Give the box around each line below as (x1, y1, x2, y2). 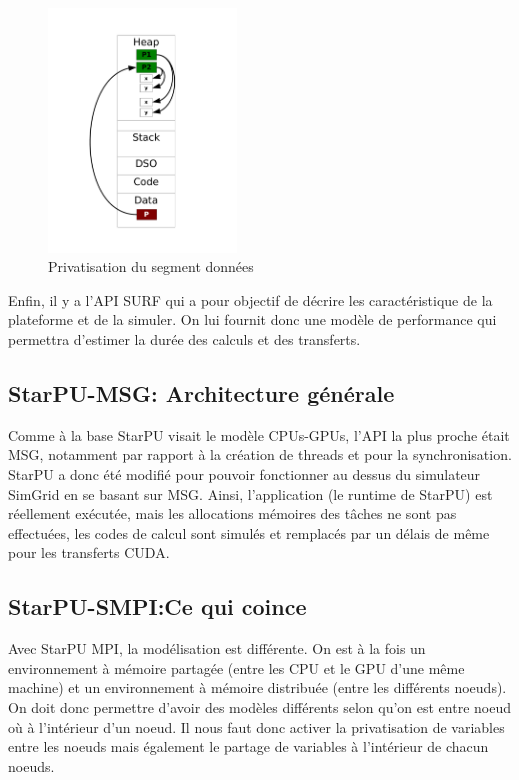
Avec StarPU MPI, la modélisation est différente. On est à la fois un (8, 638, 426, 659)
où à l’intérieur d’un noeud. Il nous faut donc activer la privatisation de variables (8, 716, 505, 737)
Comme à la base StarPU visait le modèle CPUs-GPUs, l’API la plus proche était (8, 424, 510, 445)
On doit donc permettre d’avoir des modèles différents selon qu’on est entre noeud (8, 696, 512, 717)
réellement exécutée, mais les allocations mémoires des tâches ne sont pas (8, 503, 457, 524)
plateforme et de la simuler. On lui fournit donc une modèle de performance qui (8, 309, 497, 330)
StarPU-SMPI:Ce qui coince (8, 591, 307, 622)
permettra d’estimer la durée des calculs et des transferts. (8, 329, 361, 349)
